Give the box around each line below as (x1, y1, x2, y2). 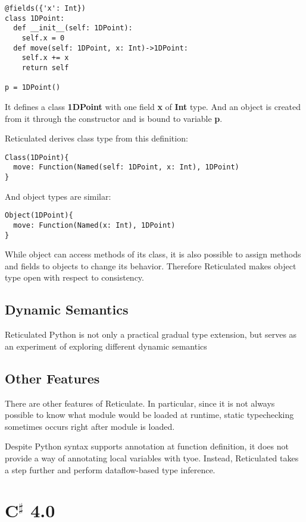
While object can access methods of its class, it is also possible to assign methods (5, 248, 301, 260)
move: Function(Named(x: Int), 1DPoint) (13, 221, 176, 229)
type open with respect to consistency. (5, 271, 144, 284)
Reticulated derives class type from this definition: (5, 132, 188, 144)
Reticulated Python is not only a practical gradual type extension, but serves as (5, 328, 297, 341)
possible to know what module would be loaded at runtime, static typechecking (5, 408, 294, 421)
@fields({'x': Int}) (5, 4, 86, 12)
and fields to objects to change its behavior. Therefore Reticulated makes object (5, 259, 296, 272)
